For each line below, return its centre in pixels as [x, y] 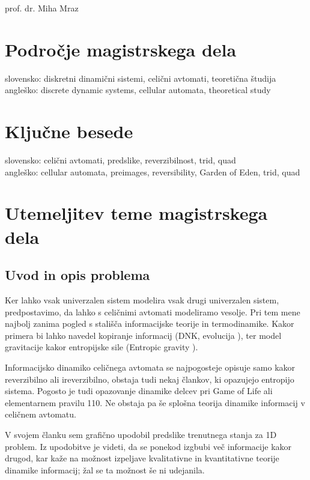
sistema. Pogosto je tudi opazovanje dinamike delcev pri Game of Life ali [139, 391]
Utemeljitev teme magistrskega [136, 213]
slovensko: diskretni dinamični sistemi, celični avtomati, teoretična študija [141, 78]
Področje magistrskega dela [121, 49]
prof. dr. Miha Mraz [42, 8]
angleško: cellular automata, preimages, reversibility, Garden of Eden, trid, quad [153, 172]
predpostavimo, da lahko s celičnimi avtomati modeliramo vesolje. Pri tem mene [153, 311]
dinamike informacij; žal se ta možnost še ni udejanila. [105, 469]
